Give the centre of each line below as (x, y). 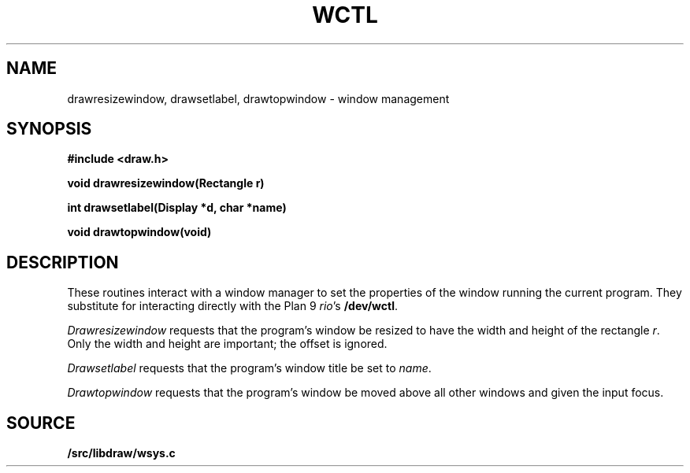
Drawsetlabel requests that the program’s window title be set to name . (249, 368)
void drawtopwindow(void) (139, 232)
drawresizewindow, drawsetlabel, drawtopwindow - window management (258, 98)
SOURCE (41, 423)
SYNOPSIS (49, 129)
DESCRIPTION (63, 262)
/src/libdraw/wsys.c (121, 453)
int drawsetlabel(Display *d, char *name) (177, 208)
